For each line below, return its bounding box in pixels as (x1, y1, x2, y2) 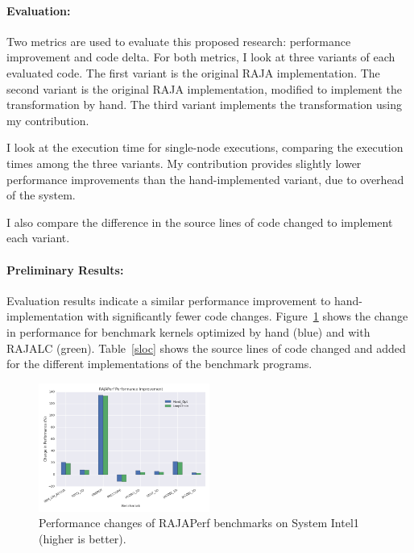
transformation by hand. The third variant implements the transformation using (6, 96, 402, 113)
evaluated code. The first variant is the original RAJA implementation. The (6, 64, 380, 81)
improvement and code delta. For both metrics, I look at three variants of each (6, 48, 395, 65)
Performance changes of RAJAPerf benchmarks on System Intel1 (39, 514, 359, 531)
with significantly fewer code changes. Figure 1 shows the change (86, 308, 408, 325)
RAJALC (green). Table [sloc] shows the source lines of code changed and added (6, 339, 406, 356)
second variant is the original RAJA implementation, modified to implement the (6, 80, 403, 97)
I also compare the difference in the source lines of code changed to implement (6, 213, 393, 230)
